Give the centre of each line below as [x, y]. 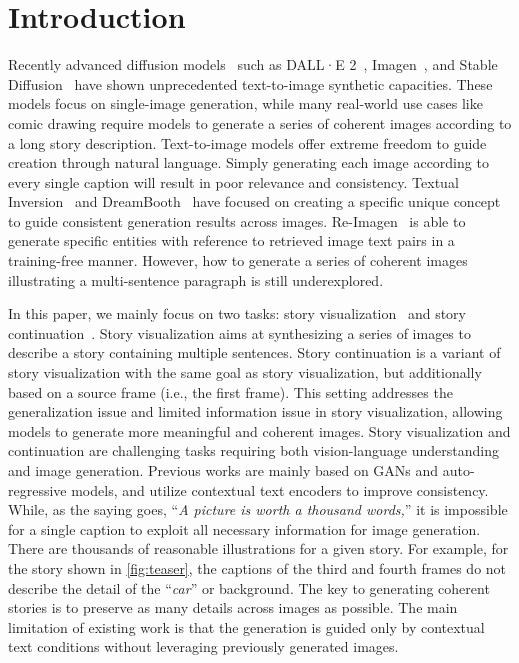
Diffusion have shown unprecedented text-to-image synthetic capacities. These [250, 83]
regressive [37, 489]
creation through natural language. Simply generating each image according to [248, 162]
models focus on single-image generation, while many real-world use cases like [245, 103]
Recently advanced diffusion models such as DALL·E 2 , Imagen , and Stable [253, 64]
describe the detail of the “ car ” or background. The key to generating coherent [249, 587]
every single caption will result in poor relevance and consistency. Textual [233, 181]
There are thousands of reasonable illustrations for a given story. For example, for [258, 548]
